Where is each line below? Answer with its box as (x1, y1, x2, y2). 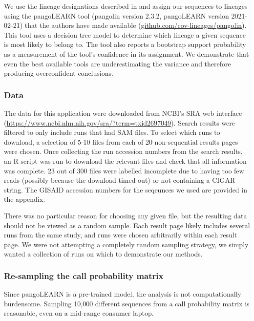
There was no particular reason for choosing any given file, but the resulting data (4, 210, 247, 220)
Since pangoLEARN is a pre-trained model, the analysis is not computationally (4, 289, 241, 299)
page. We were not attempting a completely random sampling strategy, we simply (4, 239, 249, 249)
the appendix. (4, 194, 45, 204)
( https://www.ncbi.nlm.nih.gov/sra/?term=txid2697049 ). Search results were (4, 117, 235, 128)
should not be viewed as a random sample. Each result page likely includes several (4, 220, 250, 230)
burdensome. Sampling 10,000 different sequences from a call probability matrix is (4, 298, 250, 308)
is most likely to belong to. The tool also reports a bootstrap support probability (4, 39, 246, 49)
